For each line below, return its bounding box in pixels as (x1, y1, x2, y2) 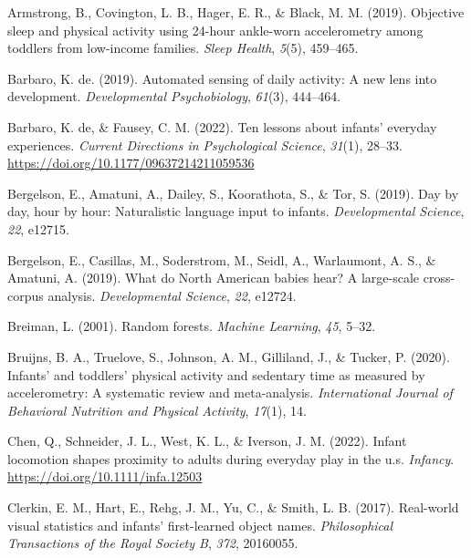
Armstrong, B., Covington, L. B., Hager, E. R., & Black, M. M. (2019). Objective (7, 3, 465, 21)
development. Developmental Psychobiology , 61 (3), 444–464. (7, 87, 341, 106)
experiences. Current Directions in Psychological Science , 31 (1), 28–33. (7, 135, 403, 154)
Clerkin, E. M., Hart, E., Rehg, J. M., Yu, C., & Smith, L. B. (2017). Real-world (7, 498, 459, 517)
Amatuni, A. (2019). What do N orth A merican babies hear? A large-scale (7, 268, 420, 287)
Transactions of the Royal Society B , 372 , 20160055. (7, 533, 298, 553)
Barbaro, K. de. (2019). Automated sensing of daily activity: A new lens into (7, 68, 437, 88)
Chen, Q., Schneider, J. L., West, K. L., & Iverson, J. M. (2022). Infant (7, 431, 407, 450)
